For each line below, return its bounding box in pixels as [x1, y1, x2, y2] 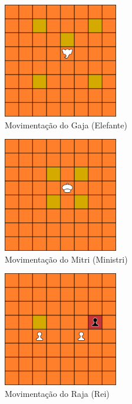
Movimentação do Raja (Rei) [5, 387, 110, 399]
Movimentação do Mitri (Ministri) [5, 253, 128, 265]
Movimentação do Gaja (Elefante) [5, 118, 127, 131]
